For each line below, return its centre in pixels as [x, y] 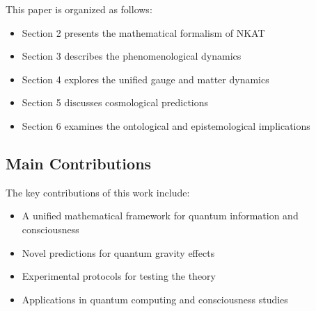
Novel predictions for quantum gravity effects [118, 252]
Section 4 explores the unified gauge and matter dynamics [145, 79]
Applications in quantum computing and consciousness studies [155, 299]
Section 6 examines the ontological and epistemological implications [166, 125]
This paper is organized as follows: [79, 9]
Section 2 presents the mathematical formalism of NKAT [143, 32]
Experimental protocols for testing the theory [119, 276]
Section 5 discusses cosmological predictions [115, 102]
